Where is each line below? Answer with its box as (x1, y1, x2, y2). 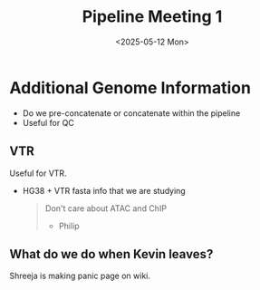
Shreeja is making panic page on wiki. (9, 270, 151, 282)
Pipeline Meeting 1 (82, 6, 223, 27)
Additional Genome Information (9, 77, 252, 98)
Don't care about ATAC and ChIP (44, 202, 168, 214)
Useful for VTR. (9, 168, 67, 179)
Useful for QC (22, 117, 74, 128)
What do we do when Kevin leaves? (9, 246, 214, 262)
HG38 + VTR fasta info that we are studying (22, 185, 186, 196)
